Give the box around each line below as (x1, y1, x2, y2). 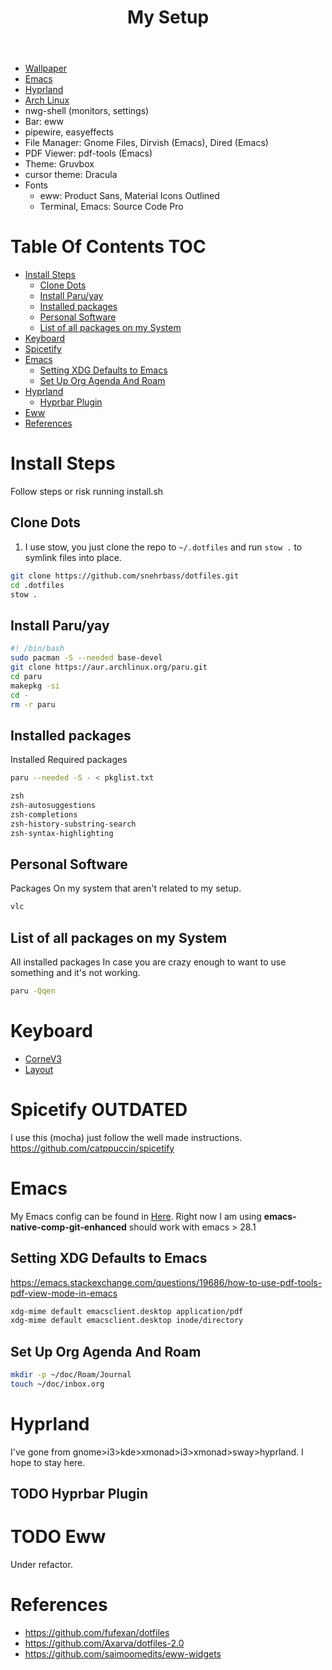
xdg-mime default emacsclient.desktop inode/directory (10, 1316, 244, 1326)
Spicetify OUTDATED (10, 1099, 188, 1121)
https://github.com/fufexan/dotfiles (24, 1627, 170, 1639)
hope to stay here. (10, 1456, 86, 1468)
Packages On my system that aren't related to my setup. (10, 882, 242, 895)
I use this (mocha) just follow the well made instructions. (10, 1131, 243, 1143)
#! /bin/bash (10, 644, 65, 654)
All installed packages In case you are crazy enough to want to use (10, 956, 287, 968)
